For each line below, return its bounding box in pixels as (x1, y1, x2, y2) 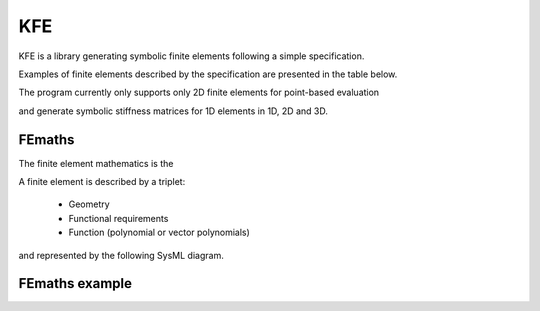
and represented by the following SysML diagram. (18, 249, 224, 261)
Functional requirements (68, 212, 169, 224)
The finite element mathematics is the (18, 157, 174, 169)
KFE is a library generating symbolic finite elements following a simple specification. (18, 50, 365, 62)
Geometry (68, 198, 110, 210)
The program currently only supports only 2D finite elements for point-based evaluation (18, 86, 380, 99)
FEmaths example (18, 275, 133, 292)
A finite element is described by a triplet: (18, 176, 186, 188)
